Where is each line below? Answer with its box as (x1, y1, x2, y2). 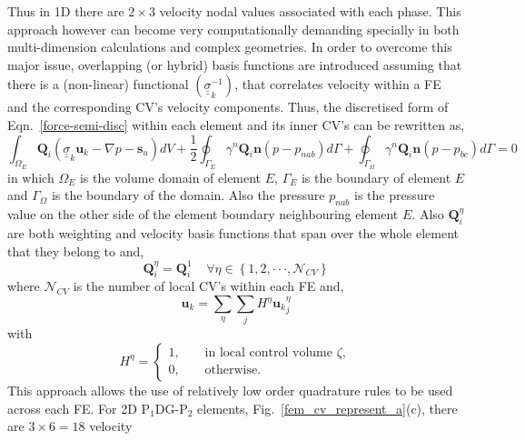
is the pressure (353, 185, 435, 205)
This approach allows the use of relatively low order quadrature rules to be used (7, 380, 453, 399)
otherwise (204, 364, 258, 377)
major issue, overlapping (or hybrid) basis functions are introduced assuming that (7, 55, 462, 74)
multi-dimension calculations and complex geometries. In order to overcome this (7, 37, 452, 56)
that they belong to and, (7, 241, 144, 260)
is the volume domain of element (79, 167, 262, 186)
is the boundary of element (301, 167, 451, 186)
